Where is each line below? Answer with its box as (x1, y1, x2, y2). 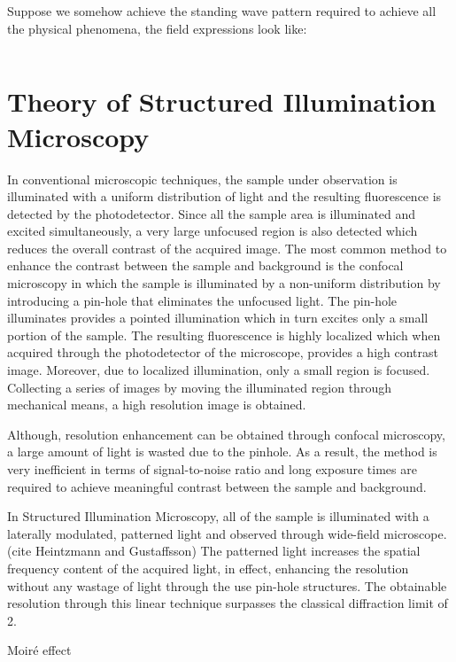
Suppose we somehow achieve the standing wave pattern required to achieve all (7, 2, 437, 19)
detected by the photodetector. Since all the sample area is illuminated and (7, 204, 416, 222)
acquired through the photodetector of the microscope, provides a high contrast (7, 343, 438, 362)
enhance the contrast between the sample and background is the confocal (7, 256, 404, 275)
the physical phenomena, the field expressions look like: (7, 19, 307, 37)
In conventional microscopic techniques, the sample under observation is (7, 169, 398, 188)
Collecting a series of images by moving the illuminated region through (7, 378, 391, 396)
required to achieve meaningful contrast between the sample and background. (7, 477, 427, 495)
